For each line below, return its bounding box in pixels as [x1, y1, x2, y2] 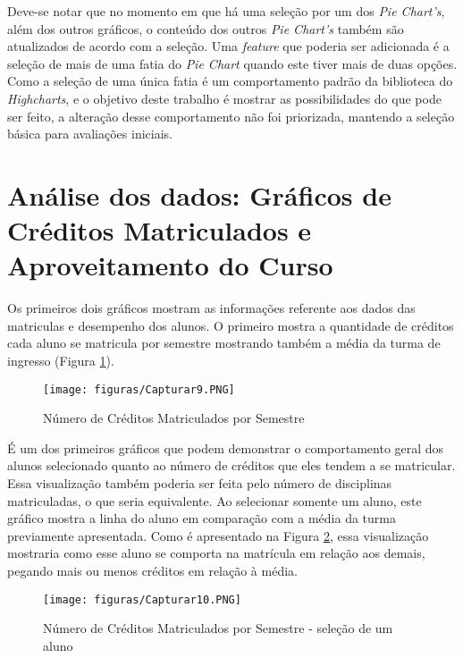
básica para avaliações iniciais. [7, 124, 173, 143]
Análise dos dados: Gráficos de [7, 176, 391, 213]
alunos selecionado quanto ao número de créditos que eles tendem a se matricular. [7, 456, 456, 475]
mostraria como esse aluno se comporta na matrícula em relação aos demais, [7, 544, 425, 562]
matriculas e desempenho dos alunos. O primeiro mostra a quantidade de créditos [7, 316, 454, 334]
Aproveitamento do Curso [7, 247, 333, 283]
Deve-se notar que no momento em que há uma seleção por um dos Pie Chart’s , [7, 2, 445, 20]
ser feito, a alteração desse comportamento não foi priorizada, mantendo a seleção [7, 106, 455, 125]
